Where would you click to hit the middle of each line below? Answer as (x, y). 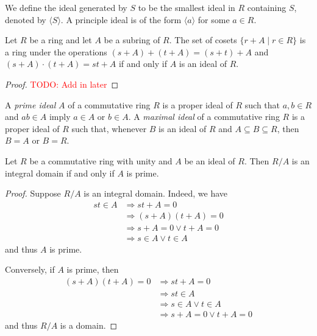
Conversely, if (30, 269)
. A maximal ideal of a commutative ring (204, 117)
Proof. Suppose (33, 193)
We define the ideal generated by (66, 7)
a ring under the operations (56, 51)
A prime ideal (30, 104)
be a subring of (132, 40)
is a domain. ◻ (89, 325)
